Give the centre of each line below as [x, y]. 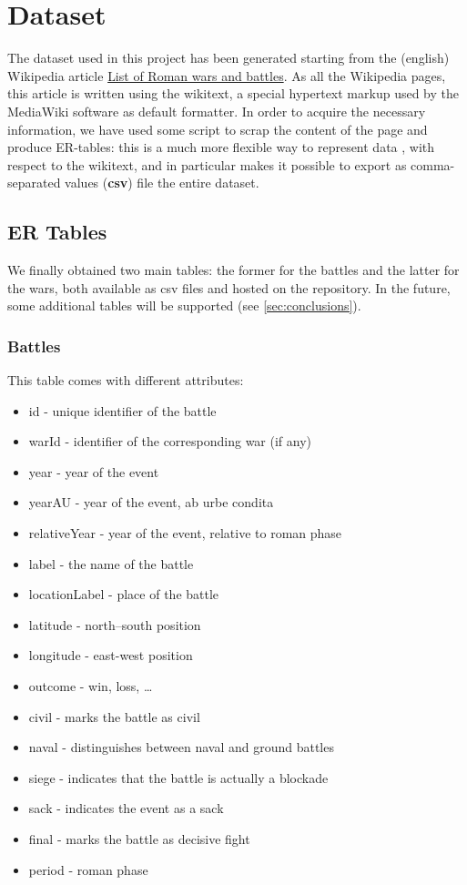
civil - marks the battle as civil [114, 716]
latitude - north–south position [115, 624]
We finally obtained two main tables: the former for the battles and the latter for [233, 270]
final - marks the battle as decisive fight [139, 838]
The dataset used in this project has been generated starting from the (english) [228, 58]
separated [34, 183]
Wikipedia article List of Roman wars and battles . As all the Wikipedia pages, [227, 75]
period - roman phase [88, 869]
